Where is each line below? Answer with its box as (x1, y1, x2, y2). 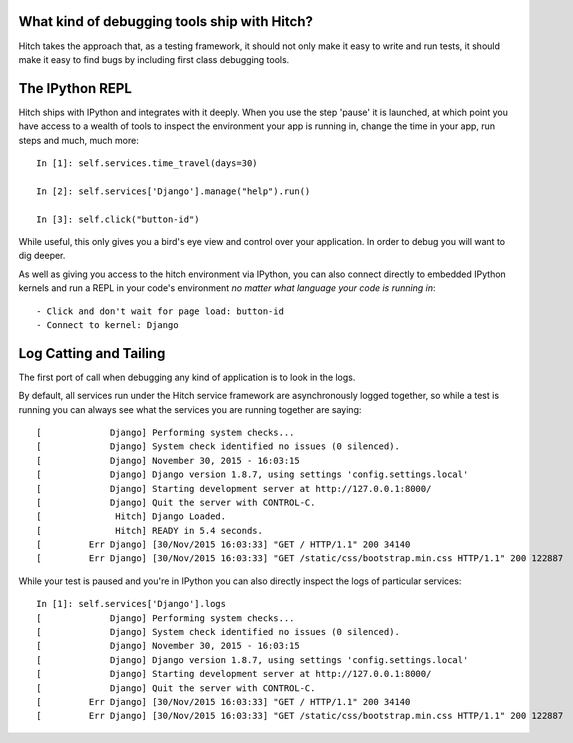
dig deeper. (18, 250, 66, 262)
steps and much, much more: (18, 134, 139, 146)
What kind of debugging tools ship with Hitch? (18, 13, 314, 30)
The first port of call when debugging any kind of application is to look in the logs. (18, 371, 356, 383)
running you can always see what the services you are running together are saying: (18, 403, 362, 415)
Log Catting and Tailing (18, 345, 166, 362)
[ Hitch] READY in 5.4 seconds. (36, 525, 264, 536)
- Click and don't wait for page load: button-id (36, 305, 285, 317)
